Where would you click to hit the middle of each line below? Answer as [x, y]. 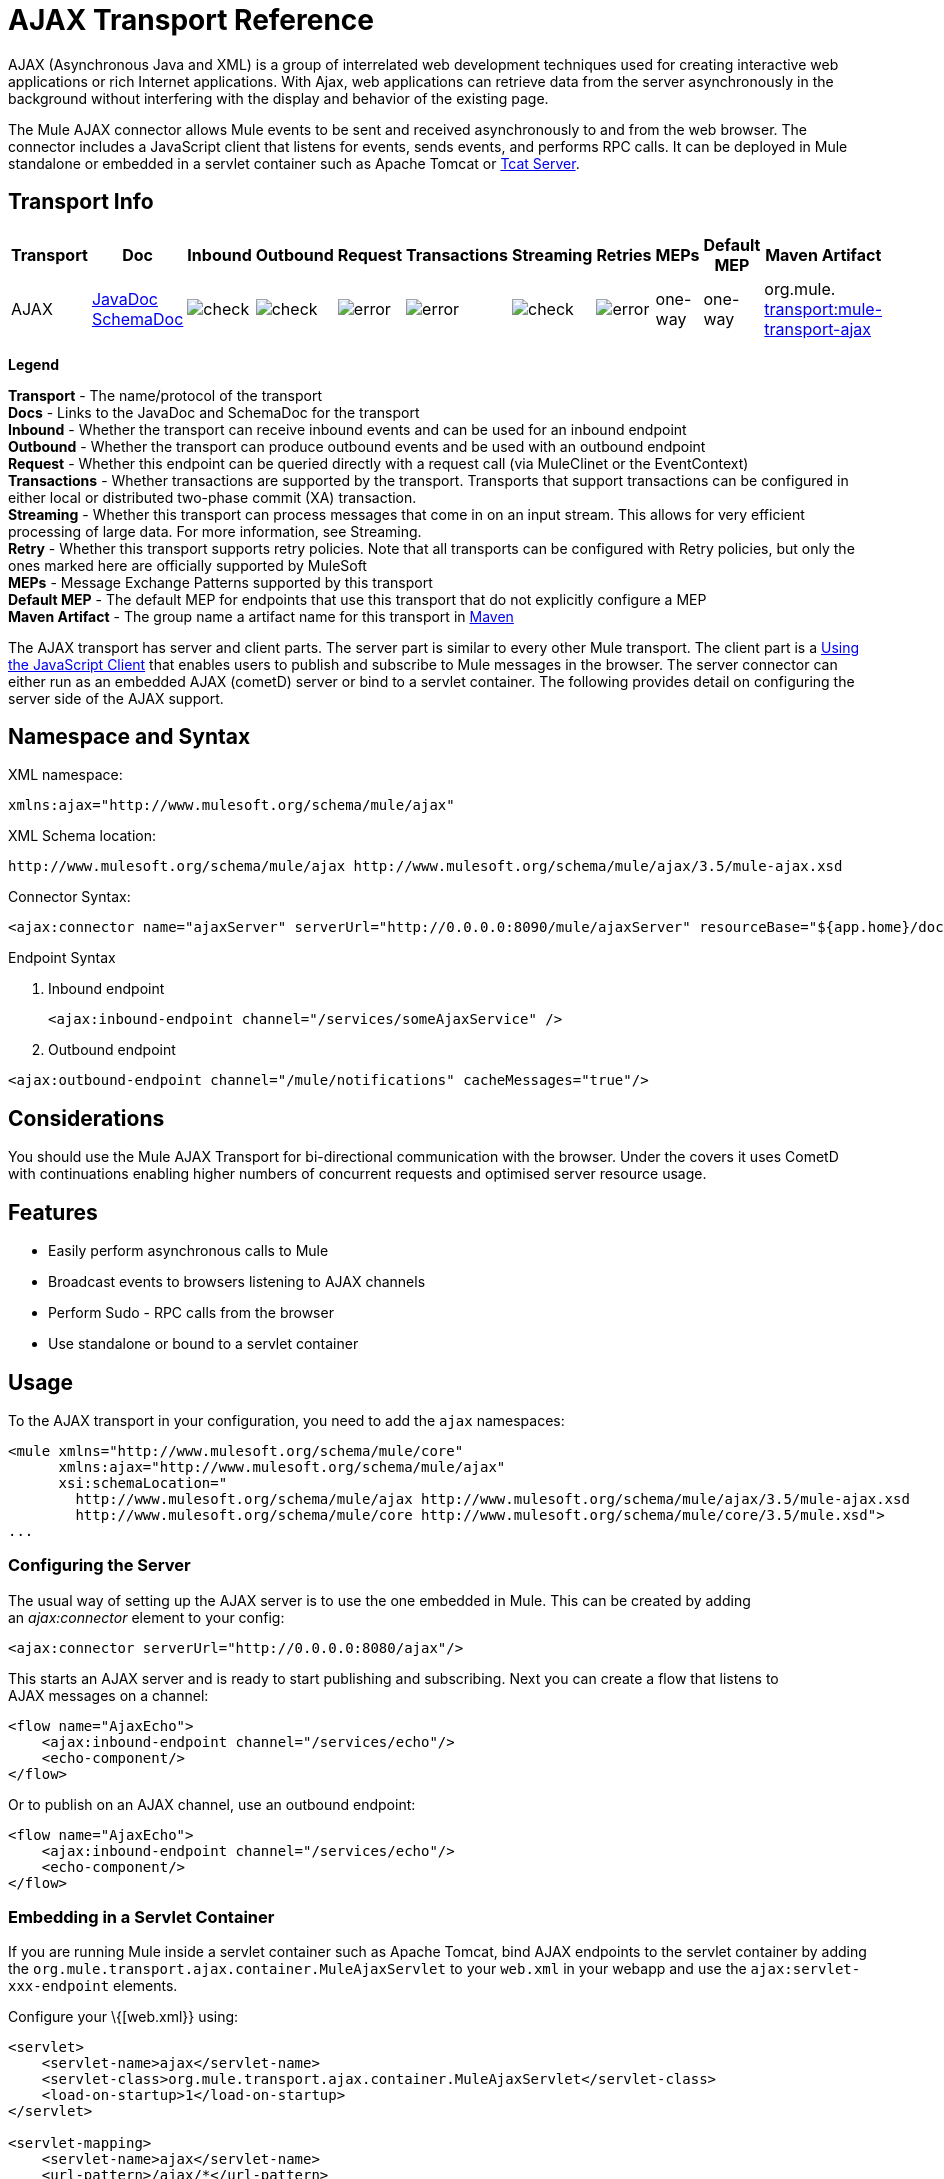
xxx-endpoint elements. [93, 1986]
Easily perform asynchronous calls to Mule [188, 1251]
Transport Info [81, 202]
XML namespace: [65, 775]
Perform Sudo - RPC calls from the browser [191, 1313]
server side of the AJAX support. [116, 698]
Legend [33, 364]
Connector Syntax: [69, 897]
